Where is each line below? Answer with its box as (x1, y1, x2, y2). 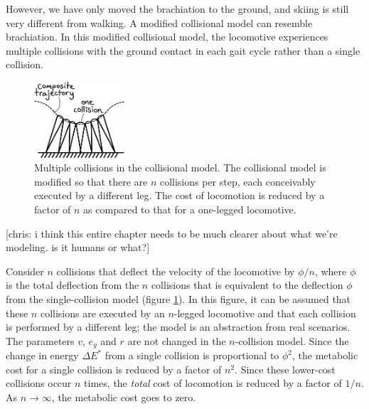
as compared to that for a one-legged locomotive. (83, 202, 296, 216)
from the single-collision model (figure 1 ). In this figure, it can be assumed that (6, 291, 351, 306)
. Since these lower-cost (235, 361, 336, 376)
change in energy (6, 348, 79, 363)
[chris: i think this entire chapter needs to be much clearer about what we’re (6, 225, 338, 240)
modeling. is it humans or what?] (6, 240, 150, 255)
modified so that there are (34, 174, 148, 188)
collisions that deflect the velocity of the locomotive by (56, 263, 295, 278)
